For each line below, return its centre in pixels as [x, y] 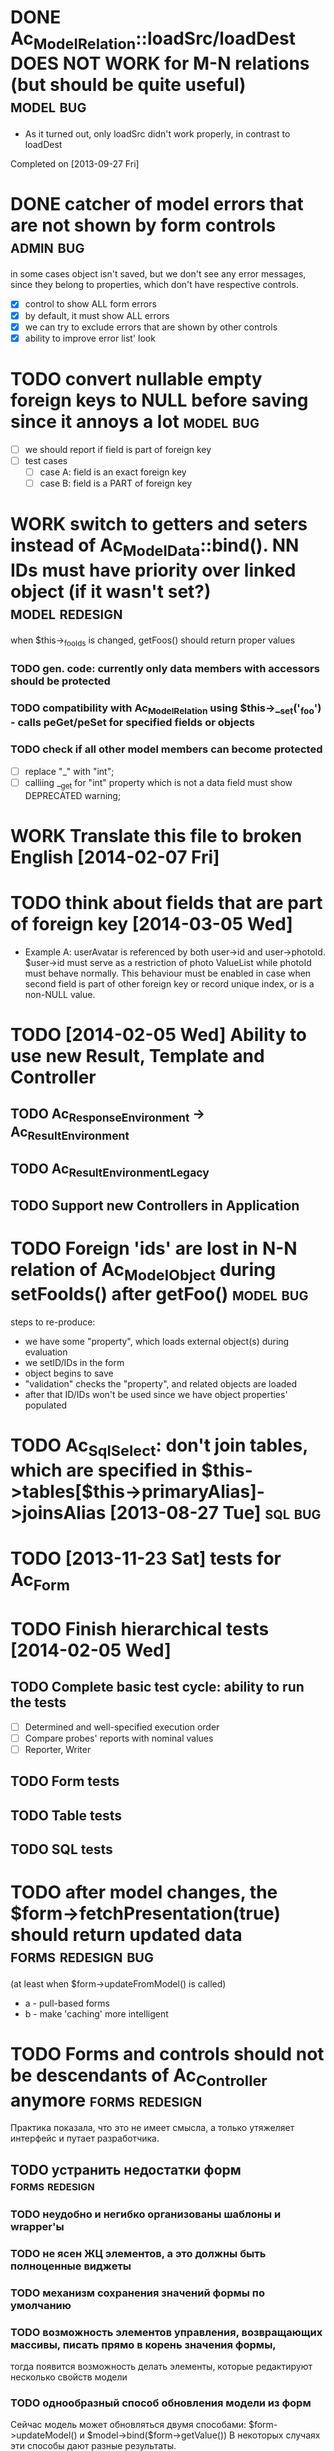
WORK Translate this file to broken [156, 835]
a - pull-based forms [67, 2003]
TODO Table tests [66, 1815]
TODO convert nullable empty [136, 378]
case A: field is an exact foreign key [113, 472]
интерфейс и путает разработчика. [85, 2138]
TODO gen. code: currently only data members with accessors [165, 669]
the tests [38, 1702]
